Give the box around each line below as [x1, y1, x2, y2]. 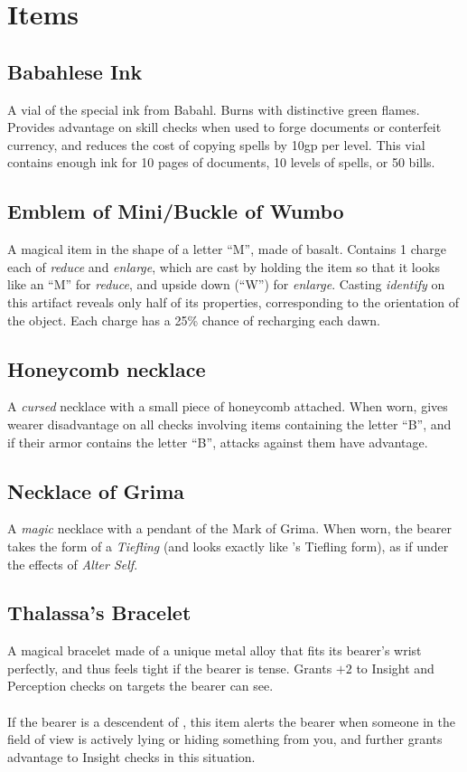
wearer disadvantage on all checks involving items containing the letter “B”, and [7, 414, 452, 433]
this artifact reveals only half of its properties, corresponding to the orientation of [7, 292, 460, 311]
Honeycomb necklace [7, 354, 206, 382]
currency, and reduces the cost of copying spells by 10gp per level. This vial [7, 135, 425, 154]
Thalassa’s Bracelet [7, 598, 191, 626]
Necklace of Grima [7, 476, 185, 504]
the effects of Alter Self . [7, 554, 138, 573]
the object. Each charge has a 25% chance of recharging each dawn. [7, 310, 380, 329]
